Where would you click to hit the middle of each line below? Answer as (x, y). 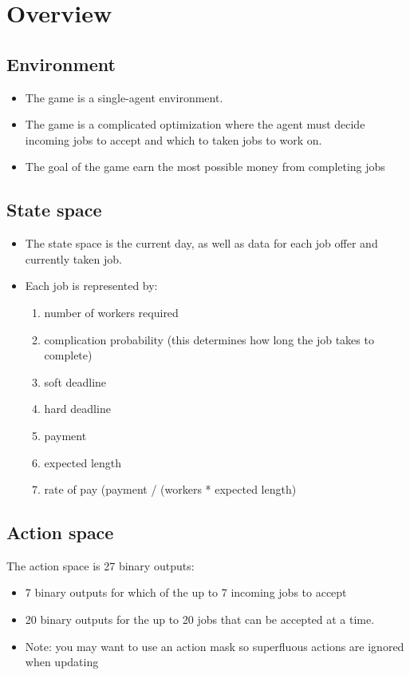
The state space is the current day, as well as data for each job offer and (201, 243)
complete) (68, 355)
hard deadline (77, 409)
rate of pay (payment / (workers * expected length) (170, 489)
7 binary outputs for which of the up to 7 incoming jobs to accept (186, 592)
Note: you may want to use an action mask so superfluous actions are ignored (215, 646)
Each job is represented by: (91, 286)
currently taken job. (73, 258)
